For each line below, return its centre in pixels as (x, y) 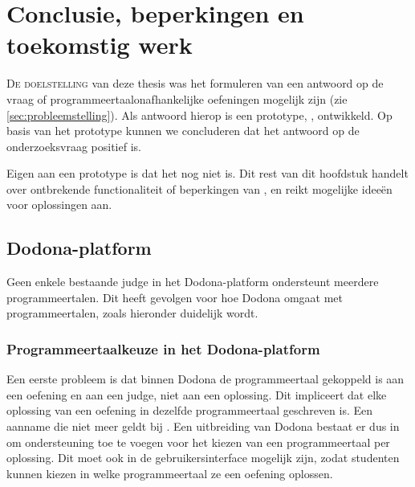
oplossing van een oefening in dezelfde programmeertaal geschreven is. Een (190, 410)
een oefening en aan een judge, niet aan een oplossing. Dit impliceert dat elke (197, 394)
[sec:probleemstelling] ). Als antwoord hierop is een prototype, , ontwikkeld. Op (199, 115)
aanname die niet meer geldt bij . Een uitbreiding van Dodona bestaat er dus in (203, 426)
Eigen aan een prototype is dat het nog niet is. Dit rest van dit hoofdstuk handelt (207, 173)
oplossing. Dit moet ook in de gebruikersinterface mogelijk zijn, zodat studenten (203, 458)
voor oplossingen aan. (59, 205)
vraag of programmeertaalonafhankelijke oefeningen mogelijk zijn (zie (177, 98)
